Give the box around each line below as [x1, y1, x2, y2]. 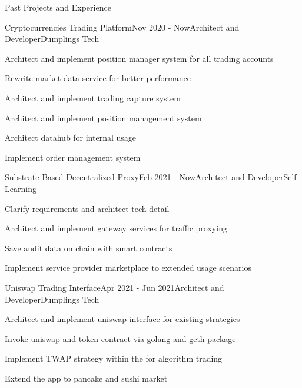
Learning [5, 182, 36, 194]
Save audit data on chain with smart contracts [5, 241, 172, 254]
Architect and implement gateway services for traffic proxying [5, 222, 227, 234]
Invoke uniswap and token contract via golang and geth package [5, 332, 236, 344]
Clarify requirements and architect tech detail [5, 202, 170, 214]
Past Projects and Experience [5, 1, 111, 13]
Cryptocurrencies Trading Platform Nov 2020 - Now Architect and [5, 21, 240, 33]
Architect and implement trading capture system [5, 91, 181, 104]
